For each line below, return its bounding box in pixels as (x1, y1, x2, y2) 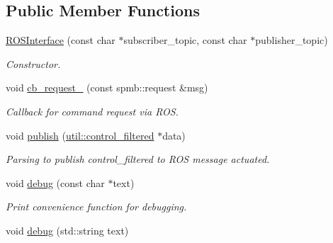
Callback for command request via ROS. (6, 103, 179, 118)
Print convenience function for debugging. (6, 199, 187, 214)
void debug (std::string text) (6, 222, 129, 237)
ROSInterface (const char (6, 33, 115, 47)
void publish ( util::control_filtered (6, 128, 154, 142)
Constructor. (6, 56, 61, 71)
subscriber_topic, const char (123, 33, 247, 47)
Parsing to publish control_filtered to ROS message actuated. (6, 152, 270, 166)
